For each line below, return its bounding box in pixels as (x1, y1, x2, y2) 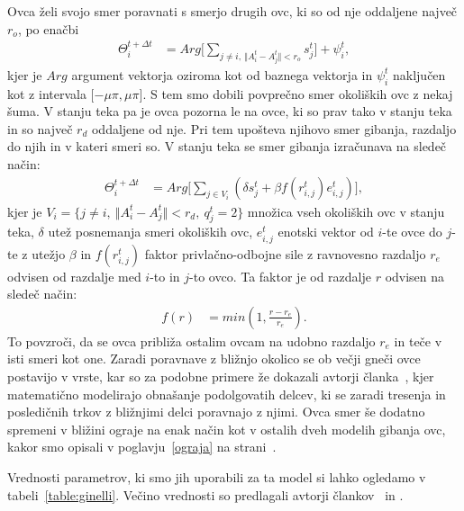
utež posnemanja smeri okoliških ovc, (48, 222, 253, 241)
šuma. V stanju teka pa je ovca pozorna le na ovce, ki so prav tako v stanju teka (7, 102, 452, 121)
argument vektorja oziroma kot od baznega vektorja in (71, 65, 373, 84)
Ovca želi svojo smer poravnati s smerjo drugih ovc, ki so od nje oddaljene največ (7, 2, 458, 20)
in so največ (7, 119, 73, 138)
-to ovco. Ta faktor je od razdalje (189, 266, 371, 285)
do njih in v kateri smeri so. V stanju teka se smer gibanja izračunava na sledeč (7, 137, 447, 156)
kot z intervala (7, 84, 86, 103)
